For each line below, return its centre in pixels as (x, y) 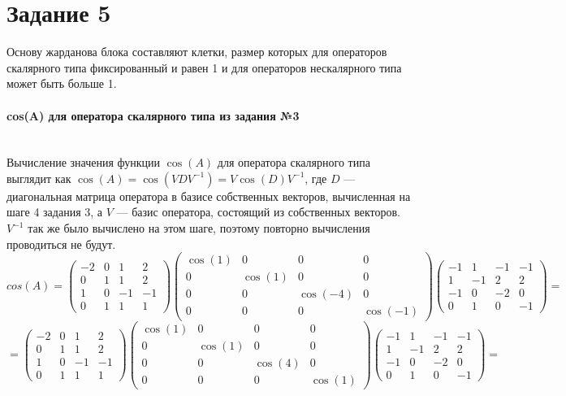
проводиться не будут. (61, 244)
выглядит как (39, 178)
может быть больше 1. (62, 83)
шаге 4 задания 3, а (55, 212)
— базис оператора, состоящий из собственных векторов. (258, 212)
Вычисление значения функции (84, 162)
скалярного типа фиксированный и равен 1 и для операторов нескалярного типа (204, 67)
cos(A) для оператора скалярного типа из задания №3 (153, 115)
